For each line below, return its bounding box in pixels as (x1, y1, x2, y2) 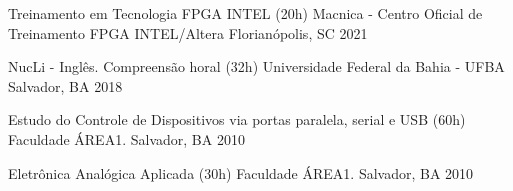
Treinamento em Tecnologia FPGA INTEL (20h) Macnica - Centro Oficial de (8, 3, 483, 23)
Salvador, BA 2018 (8, 75, 123, 96)
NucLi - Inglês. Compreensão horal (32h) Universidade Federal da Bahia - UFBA (8, 56, 505, 77)
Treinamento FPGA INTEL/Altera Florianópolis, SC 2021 (8, 22, 368, 43)
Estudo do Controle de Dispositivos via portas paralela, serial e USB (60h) (8, 109, 466, 130)
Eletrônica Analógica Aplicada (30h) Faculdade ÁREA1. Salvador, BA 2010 (8, 162, 474, 183)
